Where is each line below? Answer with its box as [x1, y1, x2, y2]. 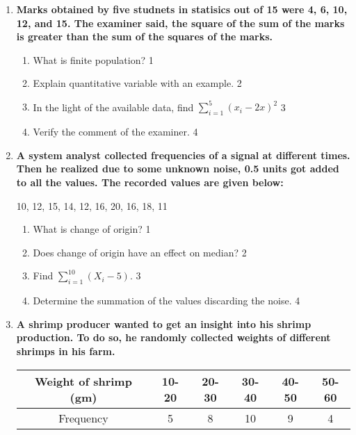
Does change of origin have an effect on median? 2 [33, 245, 247, 259]
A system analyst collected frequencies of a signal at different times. [16, 147, 350, 162]
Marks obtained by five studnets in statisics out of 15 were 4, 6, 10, [16, 2, 348, 16]
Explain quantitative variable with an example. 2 [33, 76, 242, 90]
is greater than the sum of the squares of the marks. [16, 29, 273, 44]
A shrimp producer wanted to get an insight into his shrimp [16, 316, 311, 331]
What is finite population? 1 [33, 52, 154, 67]
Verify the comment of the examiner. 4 [33, 124, 198, 139]
